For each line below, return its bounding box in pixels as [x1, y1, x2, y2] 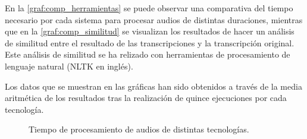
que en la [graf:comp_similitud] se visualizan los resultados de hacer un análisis [5, 25, 295, 37]
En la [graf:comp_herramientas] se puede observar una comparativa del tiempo [5, 2, 293, 14]
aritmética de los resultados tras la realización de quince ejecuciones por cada [5, 91, 287, 104]
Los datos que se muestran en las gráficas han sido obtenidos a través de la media [5, 80, 302, 92]
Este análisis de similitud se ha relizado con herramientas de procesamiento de [5, 48, 290, 61]
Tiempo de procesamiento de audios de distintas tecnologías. [29, 123, 249, 135]
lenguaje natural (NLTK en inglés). [5, 59, 133, 72]
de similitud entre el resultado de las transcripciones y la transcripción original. [5, 36, 295, 49]
